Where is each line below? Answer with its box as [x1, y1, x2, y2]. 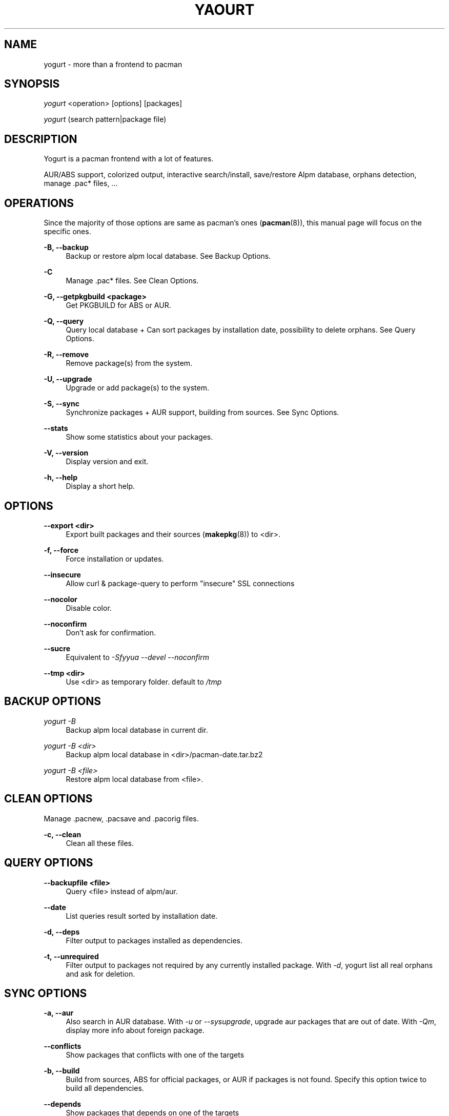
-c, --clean [44, 830, 81, 839]
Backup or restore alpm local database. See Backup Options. [66, 252, 271, 261]
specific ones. [44, 227, 91, 236]
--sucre [44, 644, 70, 653]
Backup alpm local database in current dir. [66, 725, 208, 734]
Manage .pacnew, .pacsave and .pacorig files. [44, 814, 199, 823]
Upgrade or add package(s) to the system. [66, 383, 210, 392]
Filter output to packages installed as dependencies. [66, 936, 242, 945]
